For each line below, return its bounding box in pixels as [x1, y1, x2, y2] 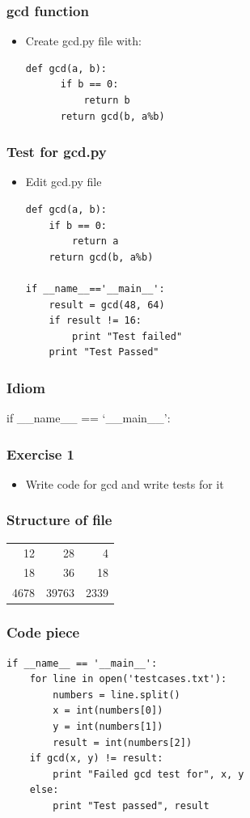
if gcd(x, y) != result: [29, 752, 163, 765]
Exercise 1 [6, 443, 74, 464]
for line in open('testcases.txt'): [29, 673, 227, 685]
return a [72, 235, 119, 248]
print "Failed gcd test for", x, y [53, 768, 244, 780]
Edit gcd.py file [25, 173, 102, 190]
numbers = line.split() [53, 689, 180, 701]
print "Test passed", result [53, 799, 210, 812]
